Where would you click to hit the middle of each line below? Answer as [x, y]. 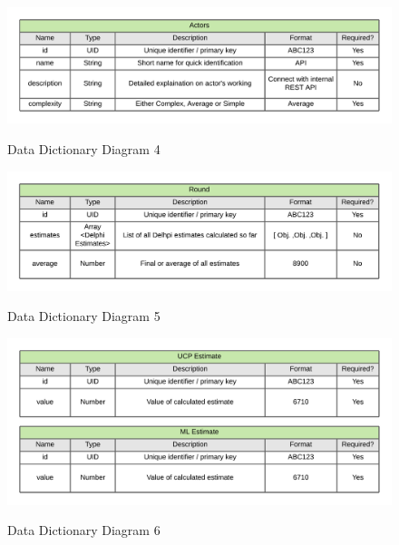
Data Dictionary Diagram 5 [84, 316]
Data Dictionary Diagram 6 [84, 530]
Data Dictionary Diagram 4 [84, 148]
